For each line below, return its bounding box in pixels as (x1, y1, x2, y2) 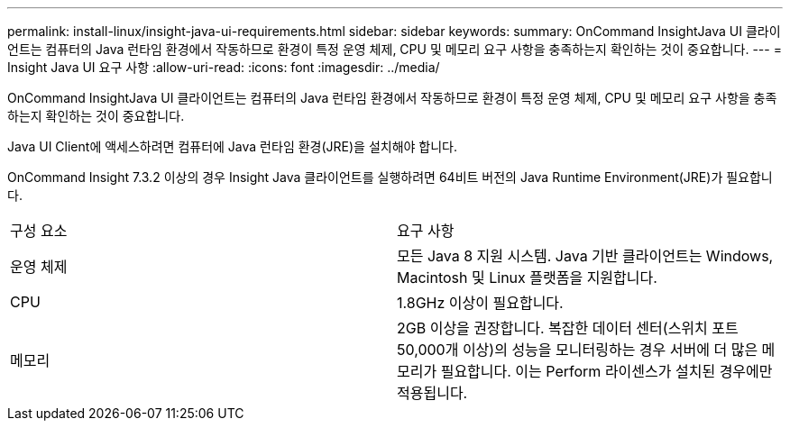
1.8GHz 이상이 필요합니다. (397, 294, 564, 312)
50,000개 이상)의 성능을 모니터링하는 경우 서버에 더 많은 (397, 341, 758, 359)
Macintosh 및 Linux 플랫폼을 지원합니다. (397, 269, 657, 287)
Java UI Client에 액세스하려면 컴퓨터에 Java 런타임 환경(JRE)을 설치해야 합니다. (7, 139, 458, 154)
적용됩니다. (397, 384, 468, 402)
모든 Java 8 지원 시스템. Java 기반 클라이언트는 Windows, (397, 247, 774, 265)
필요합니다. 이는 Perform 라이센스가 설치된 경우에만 (440, 362, 773, 380)
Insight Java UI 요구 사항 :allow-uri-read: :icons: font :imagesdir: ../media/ (7, 59, 440, 75)
